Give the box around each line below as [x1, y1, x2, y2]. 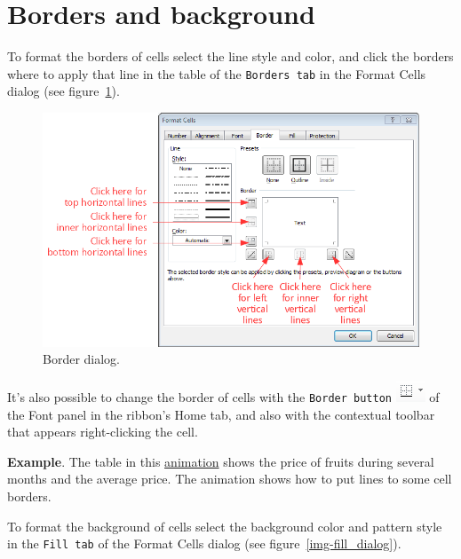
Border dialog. [43, 350, 121, 368]
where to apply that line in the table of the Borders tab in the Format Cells [7, 64, 426, 83]
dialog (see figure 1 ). [7, 82, 120, 100]
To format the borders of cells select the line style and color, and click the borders [7, 47, 454, 66]
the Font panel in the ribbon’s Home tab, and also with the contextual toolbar [7, 405, 435, 423]
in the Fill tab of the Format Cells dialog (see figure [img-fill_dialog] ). [7, 534, 401, 553]
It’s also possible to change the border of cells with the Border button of [7, 387, 440, 405]
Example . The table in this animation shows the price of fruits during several [7, 452, 434, 470]
